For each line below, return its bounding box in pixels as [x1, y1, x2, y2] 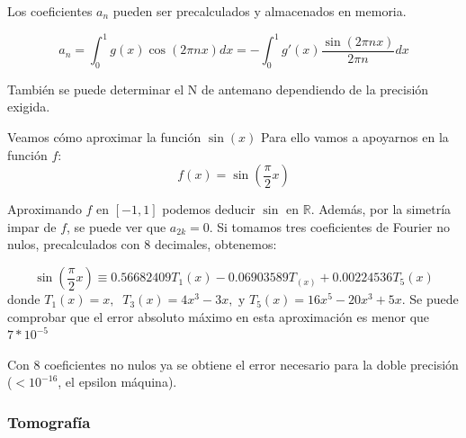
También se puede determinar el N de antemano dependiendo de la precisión [7, 79, 429, 98]
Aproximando [7, 200, 82, 219]
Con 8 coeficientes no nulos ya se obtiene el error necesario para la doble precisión [7, 354, 459, 373]
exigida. [7, 97, 50, 116]
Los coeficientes [7, 2, 93, 20]
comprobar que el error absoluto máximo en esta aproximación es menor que [7, 307, 430, 326]
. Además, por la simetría [310, 200, 452, 219]
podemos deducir [162, 200, 255, 219]
